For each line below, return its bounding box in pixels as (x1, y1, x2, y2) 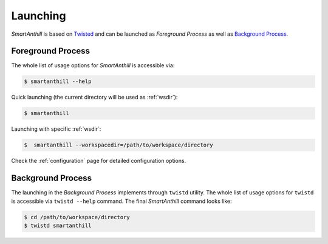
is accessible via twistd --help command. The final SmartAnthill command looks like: (11, 197, 232, 205)
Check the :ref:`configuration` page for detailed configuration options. (11, 157, 186, 165)
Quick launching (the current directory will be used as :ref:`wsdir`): (11, 94, 178, 101)
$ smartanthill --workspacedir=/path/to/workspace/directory (24, 142, 213, 148)
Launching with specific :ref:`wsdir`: (11, 125, 101, 133)
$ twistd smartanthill (24, 222, 92, 229)
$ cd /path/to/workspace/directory (24, 214, 130, 220)
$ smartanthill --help (24, 78, 92, 85)
